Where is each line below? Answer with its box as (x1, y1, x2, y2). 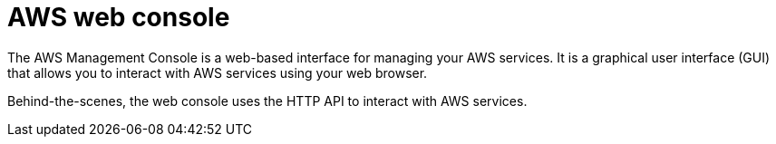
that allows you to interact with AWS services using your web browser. (7, 64, 428, 81)
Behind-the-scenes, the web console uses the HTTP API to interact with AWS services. (7, 92, 528, 109)
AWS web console (7, 2, 230, 33)
